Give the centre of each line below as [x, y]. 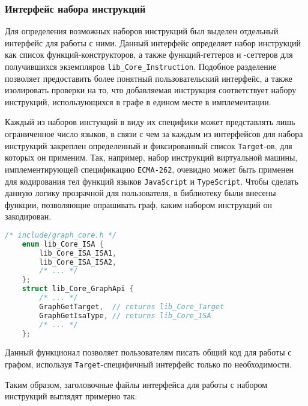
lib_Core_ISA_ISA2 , [78, 262]
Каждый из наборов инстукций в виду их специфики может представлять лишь [150, 122]
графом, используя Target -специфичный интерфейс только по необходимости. [148, 364]
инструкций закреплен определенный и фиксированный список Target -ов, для [149, 145]
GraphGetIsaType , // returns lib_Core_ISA [125, 315]
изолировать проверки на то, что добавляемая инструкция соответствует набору [151, 90]
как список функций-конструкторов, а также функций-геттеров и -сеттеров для [149, 54]
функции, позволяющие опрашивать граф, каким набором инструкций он [138, 204]
